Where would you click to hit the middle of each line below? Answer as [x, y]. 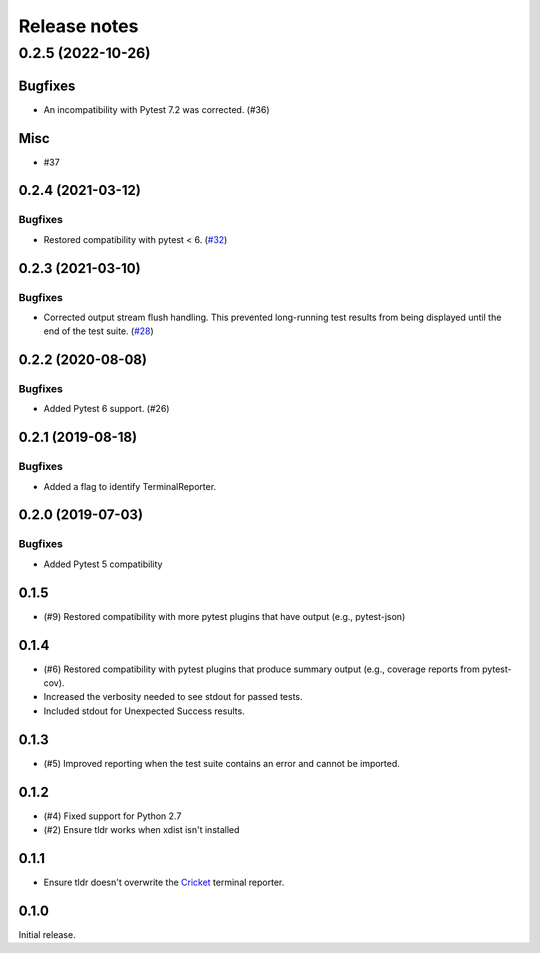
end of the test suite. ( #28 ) [98, 331]
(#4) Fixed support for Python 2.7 [112, 816]
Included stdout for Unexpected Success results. [144, 711]
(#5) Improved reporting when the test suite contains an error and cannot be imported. [221, 763]
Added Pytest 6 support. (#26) [106, 409]
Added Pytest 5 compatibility [103, 564]
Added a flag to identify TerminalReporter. [130, 486]
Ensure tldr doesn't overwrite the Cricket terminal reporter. [164, 882]
